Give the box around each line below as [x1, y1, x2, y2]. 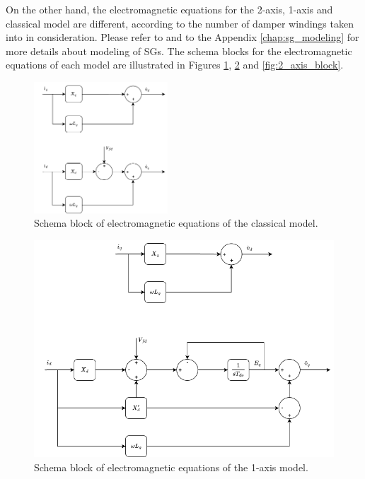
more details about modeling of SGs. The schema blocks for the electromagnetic [6, 43, 352, 58]
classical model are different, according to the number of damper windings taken [6, 16, 354, 30]
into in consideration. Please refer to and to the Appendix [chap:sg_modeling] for [6, 30, 359, 45]
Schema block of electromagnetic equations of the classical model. [34, 215, 318, 230]
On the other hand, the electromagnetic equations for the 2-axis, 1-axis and [6, 2, 333, 16]
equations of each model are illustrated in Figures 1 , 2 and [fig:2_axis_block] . [6, 57, 344, 72]
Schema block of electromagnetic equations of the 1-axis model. [34, 459, 308, 474]
